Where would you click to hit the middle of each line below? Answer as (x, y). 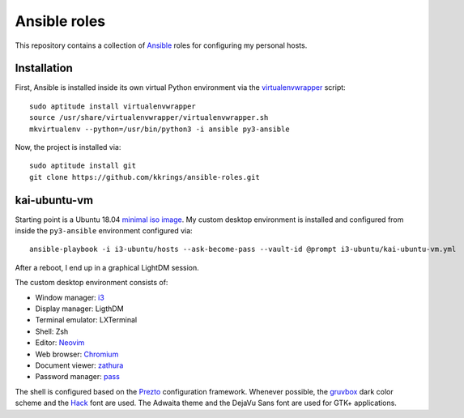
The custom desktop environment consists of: (92, 283)
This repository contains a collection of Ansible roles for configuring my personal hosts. (161, 45)
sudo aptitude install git (83, 166)
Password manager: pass (78, 377)
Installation (44, 68)
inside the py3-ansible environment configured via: (104, 231)
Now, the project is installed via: (68, 147)
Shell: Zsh (52, 331)
